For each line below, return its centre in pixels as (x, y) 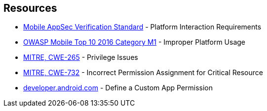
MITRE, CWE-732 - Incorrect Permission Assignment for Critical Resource (143, 73)
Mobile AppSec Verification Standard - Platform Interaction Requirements (142, 27)
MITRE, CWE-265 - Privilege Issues (81, 57)
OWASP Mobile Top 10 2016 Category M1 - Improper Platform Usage (134, 42)
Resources (30, 8)
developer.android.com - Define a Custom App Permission (118, 88)
